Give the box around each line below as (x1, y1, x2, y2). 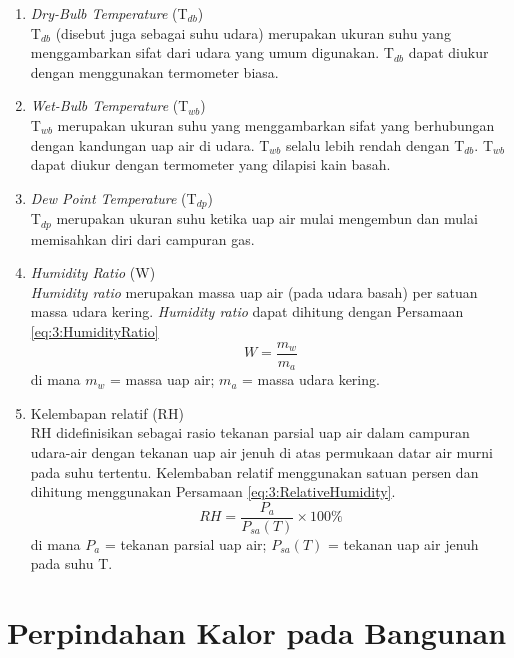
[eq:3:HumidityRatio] (30, 321, 159, 342)
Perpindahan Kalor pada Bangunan (7, 612, 507, 653)
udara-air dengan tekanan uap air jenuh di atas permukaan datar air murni (30, 441, 493, 462)
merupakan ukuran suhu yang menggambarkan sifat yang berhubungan (57, 114, 495, 135)
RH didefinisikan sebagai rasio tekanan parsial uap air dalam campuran (30, 422, 470, 443)
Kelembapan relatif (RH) (30, 402, 184, 423)
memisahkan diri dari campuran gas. (30, 228, 255, 249)
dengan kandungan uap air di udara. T (30, 134, 270, 155)
